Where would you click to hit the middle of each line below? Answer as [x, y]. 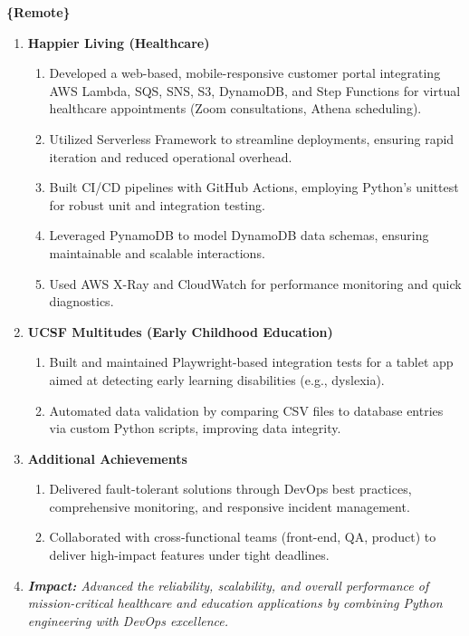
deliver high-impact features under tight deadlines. [189, 555]
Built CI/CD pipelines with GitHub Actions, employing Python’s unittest [254, 187]
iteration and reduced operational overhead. [171, 156]
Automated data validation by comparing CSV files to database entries [246, 410]
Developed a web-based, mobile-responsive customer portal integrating [245, 73]
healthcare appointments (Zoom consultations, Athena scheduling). [235, 108]
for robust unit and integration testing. [157, 204]
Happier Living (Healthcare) [119, 42]
